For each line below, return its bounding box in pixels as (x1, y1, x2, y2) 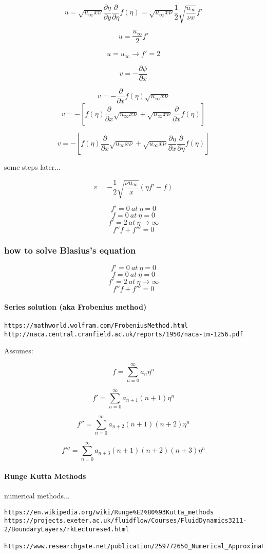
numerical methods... (4, 490, 70, 501)
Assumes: (4, 345, 33, 356)
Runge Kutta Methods (4, 471, 86, 481)
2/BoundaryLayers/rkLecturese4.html (4, 526, 129, 533)
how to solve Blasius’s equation (4, 243, 136, 256)
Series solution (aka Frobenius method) (4, 301, 147, 312)
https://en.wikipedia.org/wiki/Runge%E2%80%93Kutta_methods (4, 508, 214, 516)
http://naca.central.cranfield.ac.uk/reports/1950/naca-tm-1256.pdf (4, 330, 243, 338)
